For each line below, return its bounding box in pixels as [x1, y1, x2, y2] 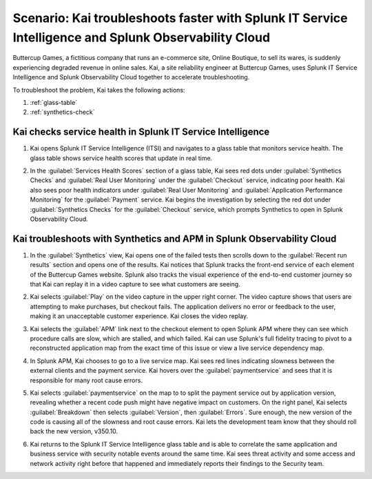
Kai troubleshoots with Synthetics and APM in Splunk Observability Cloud [12, 233, 337, 244]
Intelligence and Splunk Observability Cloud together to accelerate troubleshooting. [12, 73, 250, 81]
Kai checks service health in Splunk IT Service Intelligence [12, 126, 270, 138]
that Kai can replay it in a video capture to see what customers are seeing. [30, 280, 240, 289]
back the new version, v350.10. [30, 427, 118, 436]
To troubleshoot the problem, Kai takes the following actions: [12, 86, 185, 94]
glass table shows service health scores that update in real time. [30, 154, 213, 162]
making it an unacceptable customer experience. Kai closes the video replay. [30, 312, 249, 320]
